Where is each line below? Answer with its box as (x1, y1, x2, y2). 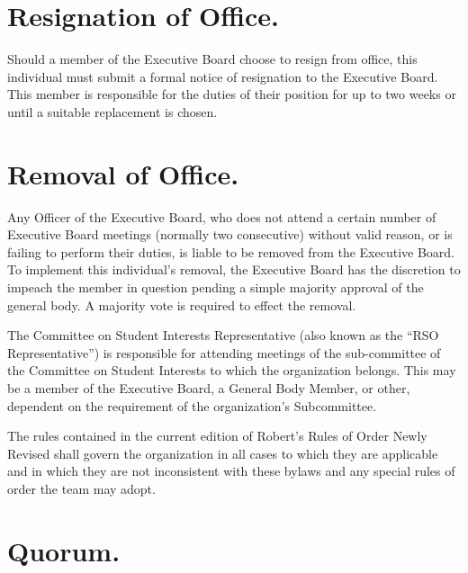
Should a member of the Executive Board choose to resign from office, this (7, 49, 418, 68)
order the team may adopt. (7, 479, 156, 497)
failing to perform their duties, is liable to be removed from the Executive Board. (7, 242, 455, 261)
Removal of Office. (7, 155, 239, 192)
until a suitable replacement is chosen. (7, 102, 218, 121)
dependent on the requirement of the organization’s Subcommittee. (7, 396, 377, 415)
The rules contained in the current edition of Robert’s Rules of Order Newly (7, 426, 427, 445)
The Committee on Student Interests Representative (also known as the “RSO (7, 326, 439, 345)
